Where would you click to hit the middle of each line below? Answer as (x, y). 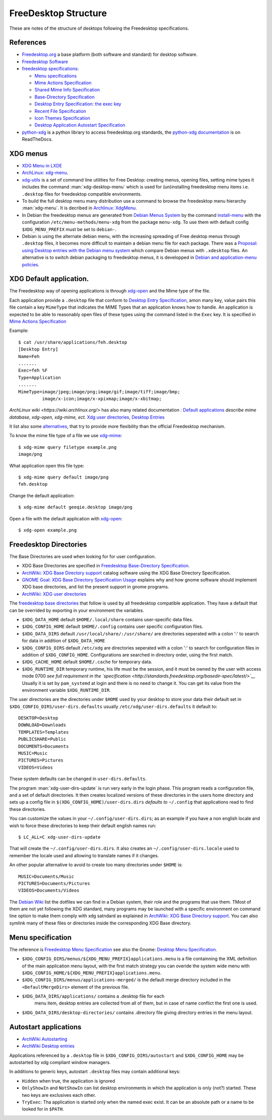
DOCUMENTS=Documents (44, 746)
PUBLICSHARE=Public (42, 739)
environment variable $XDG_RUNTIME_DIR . (66, 690)
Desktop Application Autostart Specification (80, 125)
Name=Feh (29, 356)
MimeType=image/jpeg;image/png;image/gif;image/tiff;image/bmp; (99, 392)
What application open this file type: (47, 465)
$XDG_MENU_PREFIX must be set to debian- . (69, 229)
